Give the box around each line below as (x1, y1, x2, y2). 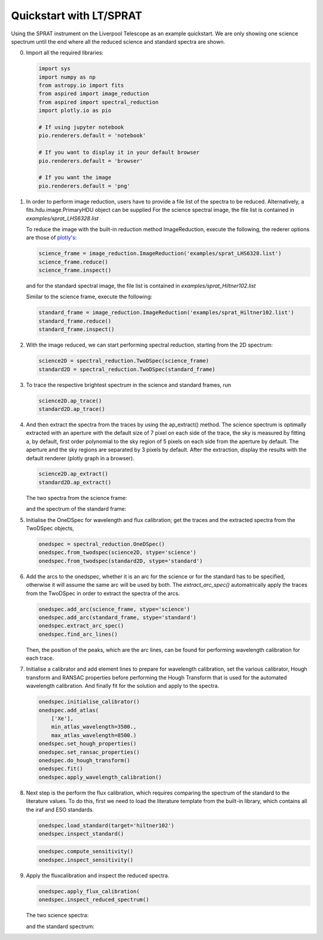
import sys (38, 65, 71, 72)
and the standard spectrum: (26, 923, 95, 930)
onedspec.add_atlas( (38, 706, 99, 714)
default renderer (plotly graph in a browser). (26, 454, 135, 462)
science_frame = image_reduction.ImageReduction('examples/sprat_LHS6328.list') (38, 250, 282, 257)
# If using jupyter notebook (38, 124, 124, 131)
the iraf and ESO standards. (26, 806, 94, 813)
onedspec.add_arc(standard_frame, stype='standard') (38, 614, 197, 621)
